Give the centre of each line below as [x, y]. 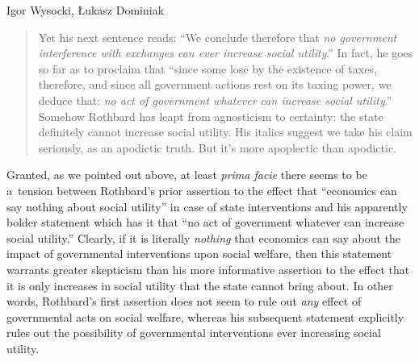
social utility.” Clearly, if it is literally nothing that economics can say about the [204, 237]
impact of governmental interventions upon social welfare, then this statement [199, 254]
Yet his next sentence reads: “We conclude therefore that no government [218, 37]
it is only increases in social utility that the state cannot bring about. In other [200, 285]
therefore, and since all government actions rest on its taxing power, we [215, 84]
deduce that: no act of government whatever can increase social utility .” [215, 100]
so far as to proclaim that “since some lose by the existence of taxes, [207, 68]
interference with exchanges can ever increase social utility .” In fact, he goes [226, 53]
